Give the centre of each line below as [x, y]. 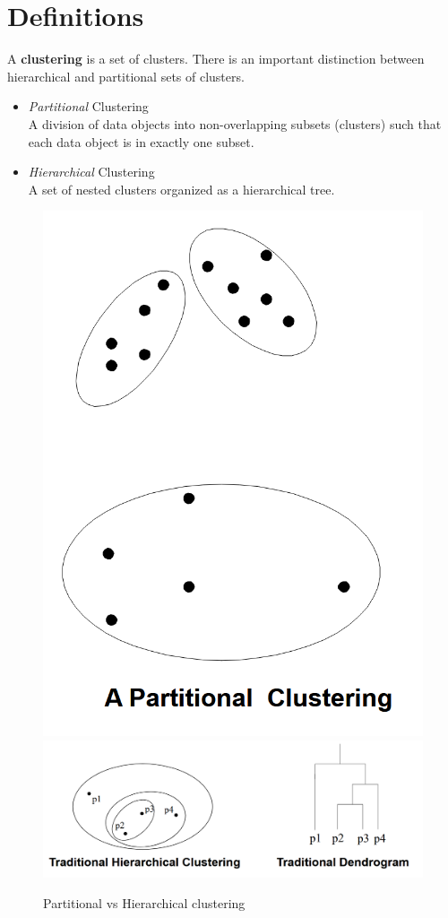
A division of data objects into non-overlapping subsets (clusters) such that [235, 123]
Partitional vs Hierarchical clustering [144, 902]
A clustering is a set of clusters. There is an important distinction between [216, 59]
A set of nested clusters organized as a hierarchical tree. [181, 189]
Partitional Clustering [88, 106]
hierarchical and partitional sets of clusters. [126, 76]
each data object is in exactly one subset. [141, 141]
